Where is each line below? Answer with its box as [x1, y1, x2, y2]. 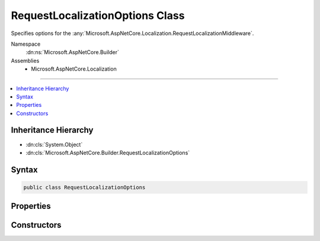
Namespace [11, 40, 41, 47]
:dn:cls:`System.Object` [25, 141, 83, 148]
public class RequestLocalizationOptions [23, 184, 146, 191]
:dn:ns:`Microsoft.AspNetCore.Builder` [25, 49, 120, 56]
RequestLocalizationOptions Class [11, 9, 185, 22]
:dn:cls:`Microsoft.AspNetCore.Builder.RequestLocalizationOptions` [25, 149, 190, 156]
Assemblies [11, 57, 40, 64]
